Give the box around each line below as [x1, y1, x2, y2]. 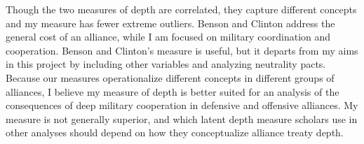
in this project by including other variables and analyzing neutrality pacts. [6, 57, 326, 71]
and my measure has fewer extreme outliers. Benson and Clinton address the [6, 15, 335, 30]
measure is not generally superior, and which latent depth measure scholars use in [6, 111, 358, 126]
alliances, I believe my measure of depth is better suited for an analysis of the [6, 84, 339, 99]
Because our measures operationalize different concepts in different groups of [6, 70, 335, 85]
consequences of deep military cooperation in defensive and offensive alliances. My [6, 98, 358, 113]
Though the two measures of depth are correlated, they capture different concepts [6, 2, 357, 16]
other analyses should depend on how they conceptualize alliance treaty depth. [6, 125, 344, 140]
